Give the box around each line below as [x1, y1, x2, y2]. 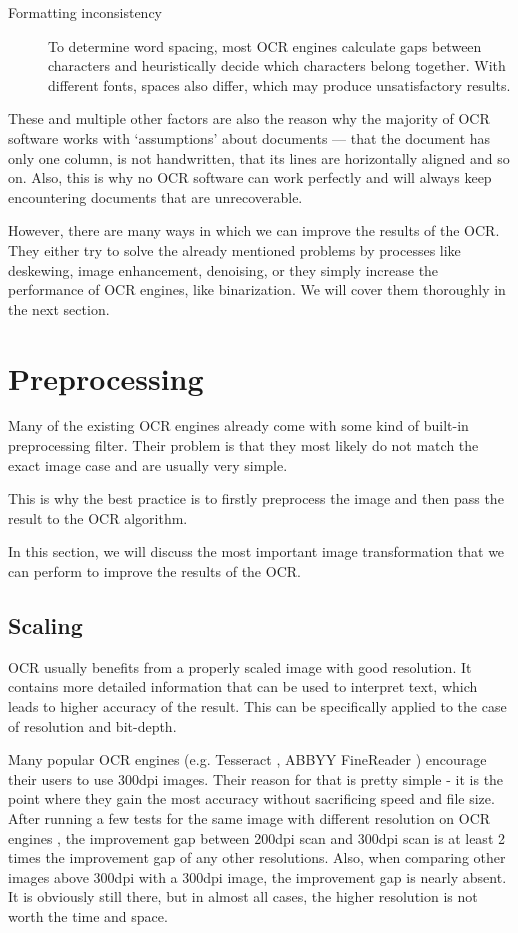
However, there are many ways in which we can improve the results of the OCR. [8, 220, 500, 241]
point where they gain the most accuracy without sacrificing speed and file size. [8, 788, 495, 809]
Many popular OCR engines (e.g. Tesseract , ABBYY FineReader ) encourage [8, 749, 487, 770]
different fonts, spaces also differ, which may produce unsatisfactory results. [48, 74, 511, 95]
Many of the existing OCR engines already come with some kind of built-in [8, 415, 469, 436]
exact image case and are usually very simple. [8, 454, 288, 475]
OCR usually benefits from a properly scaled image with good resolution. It [8, 656, 472, 677]
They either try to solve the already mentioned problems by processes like [8, 239, 461, 260]
